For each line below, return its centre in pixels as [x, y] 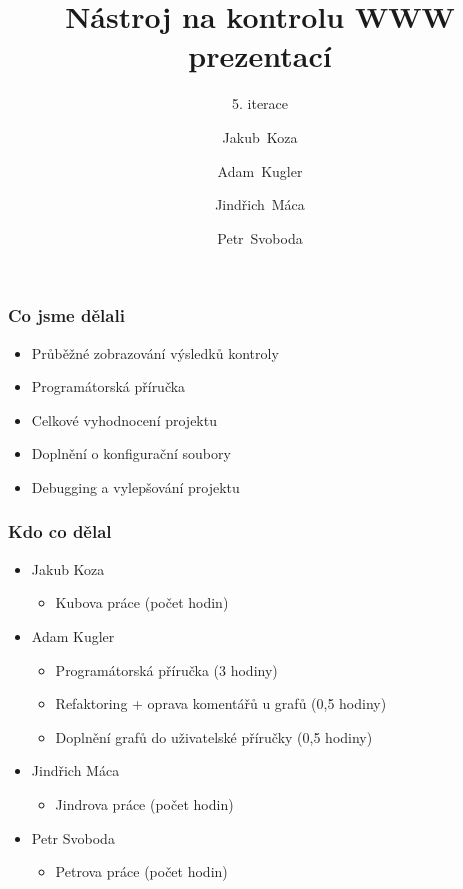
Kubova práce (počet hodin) [142, 602]
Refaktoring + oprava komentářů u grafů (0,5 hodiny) [221, 703]
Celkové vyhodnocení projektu [124, 419]
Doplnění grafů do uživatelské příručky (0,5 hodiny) [214, 736]
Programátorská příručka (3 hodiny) [166, 669]
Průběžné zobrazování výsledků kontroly [155, 352]
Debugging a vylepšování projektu [135, 486]
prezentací [260, 55]
